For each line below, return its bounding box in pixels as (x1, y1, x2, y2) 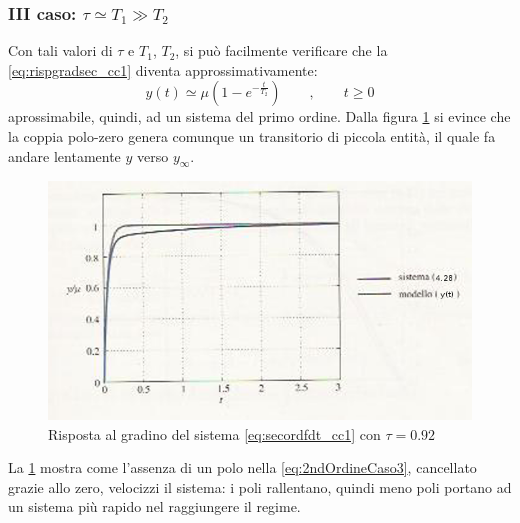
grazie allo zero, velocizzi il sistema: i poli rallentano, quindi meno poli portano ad (8, 476, 512, 497)
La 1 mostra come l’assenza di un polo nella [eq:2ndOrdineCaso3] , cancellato (8, 457, 477, 478)
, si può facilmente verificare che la (175, 40, 388, 61)
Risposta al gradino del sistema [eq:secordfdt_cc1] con (48, 423, 381, 444)
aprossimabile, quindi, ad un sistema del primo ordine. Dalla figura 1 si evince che (8, 106, 511, 127)
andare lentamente (8, 145, 121, 166)
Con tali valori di (8, 40, 113, 61)
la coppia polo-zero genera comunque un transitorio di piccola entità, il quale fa (8, 126, 496, 146)
